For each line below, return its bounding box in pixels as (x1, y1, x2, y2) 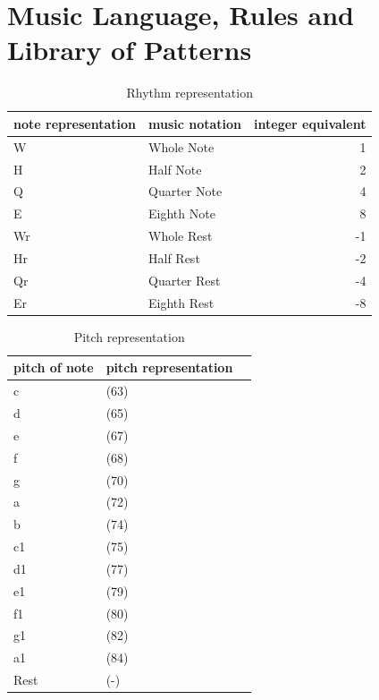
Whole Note (148, 137, 215, 156)
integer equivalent (254, 114, 366, 132)
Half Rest (148, 248, 200, 267)
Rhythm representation (126, 83, 253, 102)
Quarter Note (148, 182, 223, 201)
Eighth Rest (148, 293, 215, 312)
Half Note (148, 159, 202, 178)
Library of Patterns (7, 31, 252, 68)
